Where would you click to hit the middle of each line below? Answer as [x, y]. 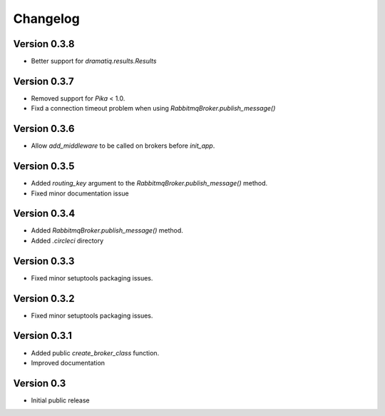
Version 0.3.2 [44, 299]
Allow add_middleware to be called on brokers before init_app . [123, 146]
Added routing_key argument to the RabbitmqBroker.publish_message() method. [149, 183]
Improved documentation [68, 362]
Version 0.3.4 [44, 214]
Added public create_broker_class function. [95, 352]
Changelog [46, 19]
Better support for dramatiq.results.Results [94, 61]
